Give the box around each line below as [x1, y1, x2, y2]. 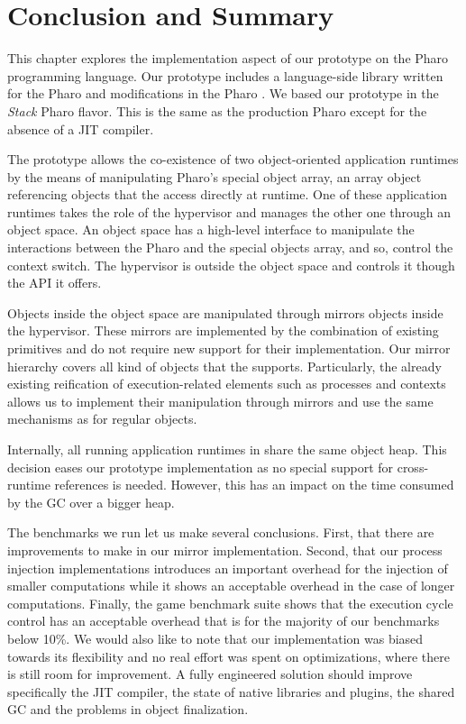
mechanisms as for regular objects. [7, 409, 197, 428]
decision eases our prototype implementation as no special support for [7, 457, 394, 476]
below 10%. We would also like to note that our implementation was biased [7, 628, 424, 647]
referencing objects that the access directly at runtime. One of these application [7, 185, 448, 204]
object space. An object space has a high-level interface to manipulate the [7, 220, 415, 239]
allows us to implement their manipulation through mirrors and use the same [7, 391, 434, 410]
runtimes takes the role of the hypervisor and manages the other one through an [7, 202, 452, 221]
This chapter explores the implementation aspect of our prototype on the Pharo [7, 49, 449, 68]
